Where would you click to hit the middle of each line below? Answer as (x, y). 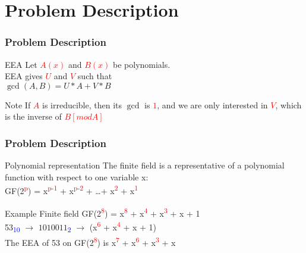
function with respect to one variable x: (77, 177)
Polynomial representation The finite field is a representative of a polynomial (145, 165)
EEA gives (24, 76)
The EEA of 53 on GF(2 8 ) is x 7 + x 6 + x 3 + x (90, 241)
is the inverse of (33, 116)
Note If (18, 104)
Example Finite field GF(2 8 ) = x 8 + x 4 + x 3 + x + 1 (102, 212)
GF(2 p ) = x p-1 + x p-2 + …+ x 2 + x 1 (71, 190)
